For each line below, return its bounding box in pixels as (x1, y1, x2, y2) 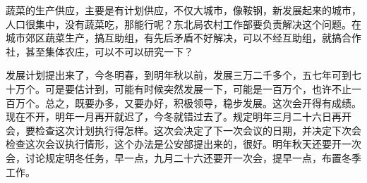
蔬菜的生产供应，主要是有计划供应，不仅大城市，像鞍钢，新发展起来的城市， (6, 3, 361, 17)
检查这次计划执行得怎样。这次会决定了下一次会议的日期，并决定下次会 (35, 122, 361, 137)
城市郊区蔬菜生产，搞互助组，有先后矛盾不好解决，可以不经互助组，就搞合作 (6, 30, 361, 45)
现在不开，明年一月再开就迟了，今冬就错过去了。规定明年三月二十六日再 (6, 109, 342, 124)
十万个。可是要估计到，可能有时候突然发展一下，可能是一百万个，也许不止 (6, 81, 351, 96)
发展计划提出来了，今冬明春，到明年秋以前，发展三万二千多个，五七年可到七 (6, 68, 361, 82)
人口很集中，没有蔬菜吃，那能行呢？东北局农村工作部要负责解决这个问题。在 (6, 16, 361, 31)
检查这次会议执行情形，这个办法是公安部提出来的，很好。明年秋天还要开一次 (6, 137, 361, 151)
